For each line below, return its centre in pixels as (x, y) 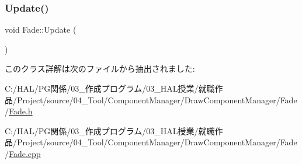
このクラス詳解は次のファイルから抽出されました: (100, 69)
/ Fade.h (19, 111)
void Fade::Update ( (41, 29)
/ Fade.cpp (23, 153)
